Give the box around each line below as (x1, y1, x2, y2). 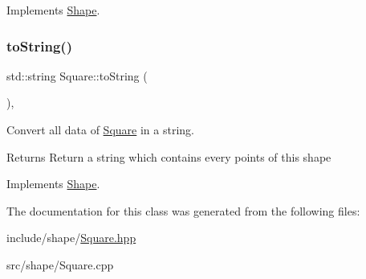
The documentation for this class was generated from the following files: (6, 202, 360, 219)
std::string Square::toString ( (6, 67, 148, 84)
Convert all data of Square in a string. (6, 121, 194, 137)
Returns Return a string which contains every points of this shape (6, 148, 331, 165)
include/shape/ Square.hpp (6, 229, 136, 246)
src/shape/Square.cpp (6, 256, 114, 273)
